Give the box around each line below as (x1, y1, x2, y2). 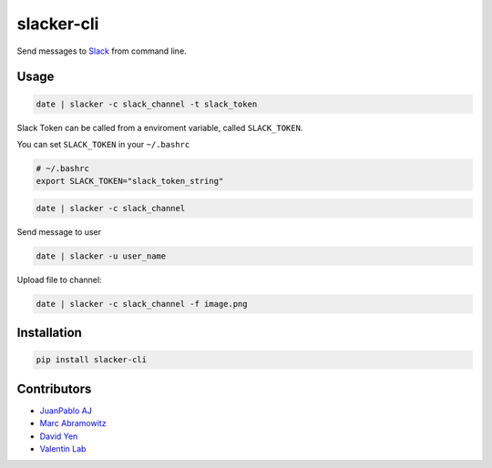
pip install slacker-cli (36, 355, 148, 365)
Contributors (16, 381, 92, 396)
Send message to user (16, 226, 102, 237)
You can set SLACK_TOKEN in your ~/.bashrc (16, 138, 190, 149)
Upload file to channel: (16, 274, 102, 285)
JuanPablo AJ (39, 405, 93, 416)
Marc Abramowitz (39, 418, 107, 429)
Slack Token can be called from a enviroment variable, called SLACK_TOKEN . (16, 122, 303, 133)
